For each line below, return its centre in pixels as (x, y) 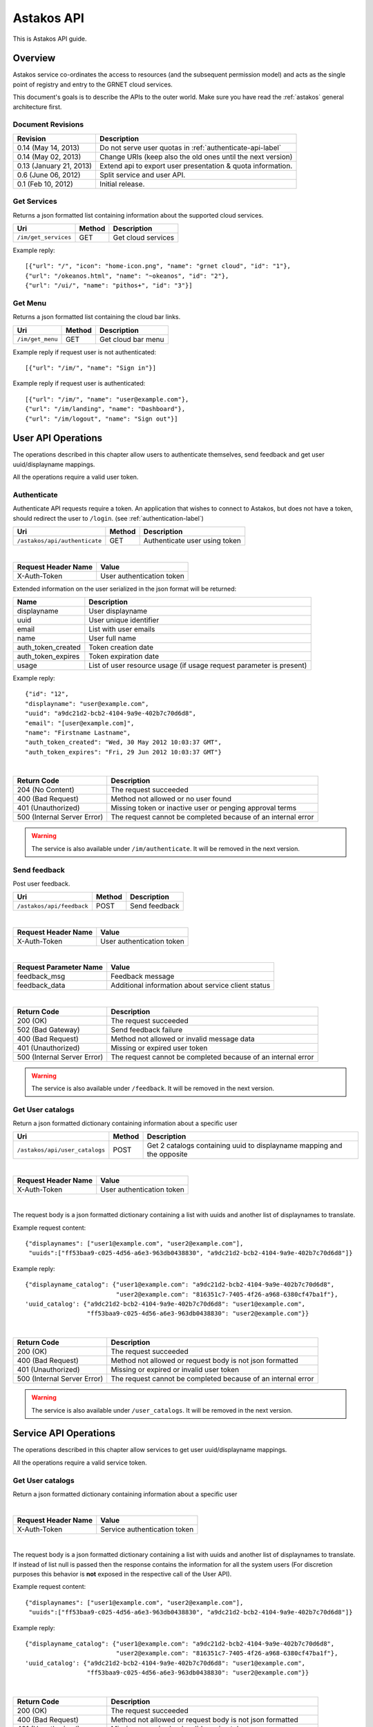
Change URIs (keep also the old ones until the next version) (196, 157)
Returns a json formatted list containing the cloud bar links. (97, 317)
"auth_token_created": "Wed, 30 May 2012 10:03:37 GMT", (124, 742)
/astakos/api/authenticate (59, 541)
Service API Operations (64, 1433)
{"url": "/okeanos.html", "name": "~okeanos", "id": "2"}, (127, 276)
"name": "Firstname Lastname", (78, 733)
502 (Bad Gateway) (48, 1029)
